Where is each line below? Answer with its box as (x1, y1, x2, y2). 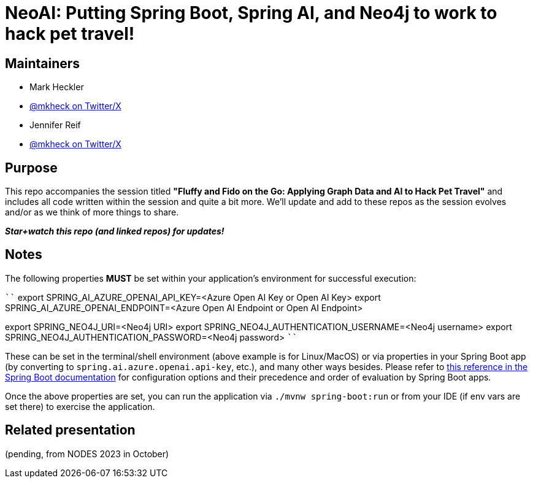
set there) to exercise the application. (5, 401, 155, 412)
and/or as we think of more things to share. (5, 207, 179, 218)
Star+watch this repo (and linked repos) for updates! (5, 226, 224, 237)
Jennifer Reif (29, 120, 81, 131)
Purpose (5, 160, 58, 176)
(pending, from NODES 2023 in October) (5, 448, 169, 459)
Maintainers (5, 55, 80, 71)
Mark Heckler (29, 82, 84, 93)
